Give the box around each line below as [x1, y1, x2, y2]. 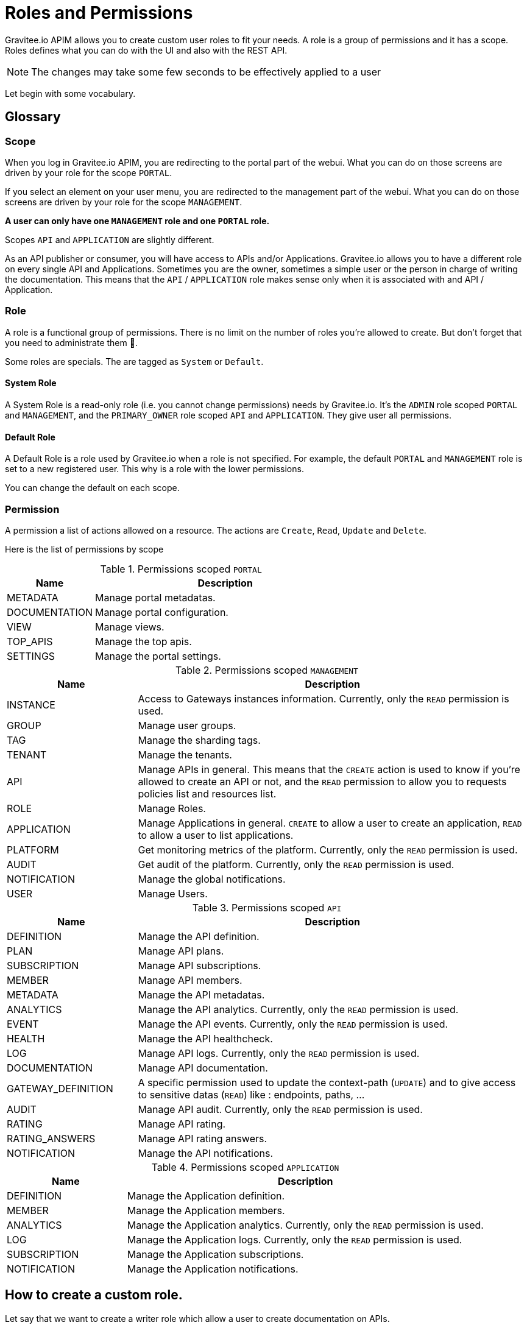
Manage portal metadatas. [95, 591, 216, 604]
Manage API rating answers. [138, 1132, 267, 1145]
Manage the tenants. [138, 748, 232, 761]
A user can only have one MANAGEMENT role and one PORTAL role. [5, 215, 270, 226]
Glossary [5, 109, 61, 125]
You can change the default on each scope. [5, 482, 180, 493]
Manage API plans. [138, 944, 224, 957]
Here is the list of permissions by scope [5, 543, 164, 554]
